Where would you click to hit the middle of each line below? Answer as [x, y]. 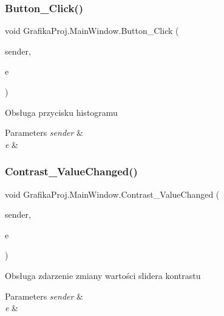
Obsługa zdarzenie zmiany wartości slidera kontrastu [103, 275]
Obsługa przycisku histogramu [61, 112]
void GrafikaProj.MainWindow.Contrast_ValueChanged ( [112, 194]
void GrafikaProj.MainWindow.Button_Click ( [92, 31]
